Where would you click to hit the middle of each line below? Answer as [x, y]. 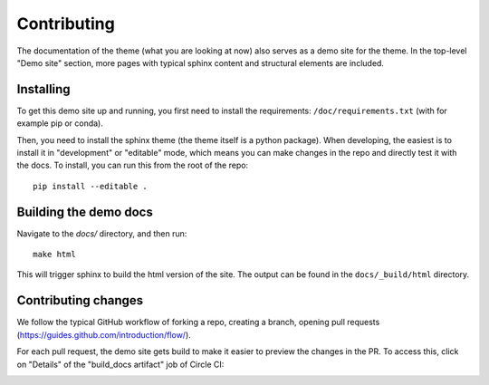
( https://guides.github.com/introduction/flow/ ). [104, 334]
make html [54, 255]
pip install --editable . [91, 186]
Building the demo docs [85, 212]
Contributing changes [80, 300]
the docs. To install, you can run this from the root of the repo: [133, 165]
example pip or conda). [60, 123]
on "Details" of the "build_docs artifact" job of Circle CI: [120, 364]
